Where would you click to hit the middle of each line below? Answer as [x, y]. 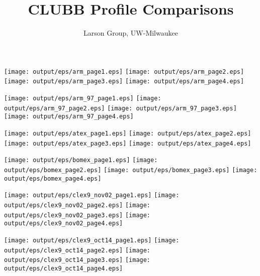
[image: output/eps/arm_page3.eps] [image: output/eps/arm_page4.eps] [124, 82]
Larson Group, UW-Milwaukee [131, 33]
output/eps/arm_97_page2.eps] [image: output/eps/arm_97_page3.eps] [120, 108]
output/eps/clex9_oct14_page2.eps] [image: [77, 250]
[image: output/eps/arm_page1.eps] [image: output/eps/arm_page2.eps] [124, 72]
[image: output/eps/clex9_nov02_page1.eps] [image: [92, 195]
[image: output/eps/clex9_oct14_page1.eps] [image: [92, 240]
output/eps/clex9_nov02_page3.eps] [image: [77, 215]
